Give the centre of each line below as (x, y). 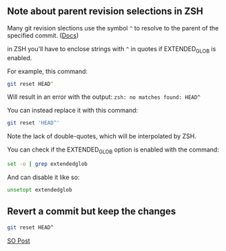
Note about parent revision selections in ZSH (105, 11)
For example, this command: (48, 71)
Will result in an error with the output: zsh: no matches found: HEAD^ (104, 97)
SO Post (19, 241)
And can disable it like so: (43, 177)
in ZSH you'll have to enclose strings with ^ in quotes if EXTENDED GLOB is (112, 49)
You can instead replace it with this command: (73, 111)
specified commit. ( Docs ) (43, 35)
